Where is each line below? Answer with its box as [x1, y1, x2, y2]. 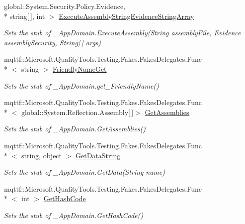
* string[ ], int [4, 10, 45, 21]
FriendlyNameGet [53, 63, 107, 74]
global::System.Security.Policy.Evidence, [4, 1, 126, 11]
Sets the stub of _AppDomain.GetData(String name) [4, 167, 165, 177]
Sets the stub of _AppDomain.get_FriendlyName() [4, 80, 159, 91]
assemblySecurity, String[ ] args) [4, 37, 101, 47]
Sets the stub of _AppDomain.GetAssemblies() [4, 123, 146, 134]
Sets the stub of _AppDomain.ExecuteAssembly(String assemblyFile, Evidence [4, 27, 241, 38]
